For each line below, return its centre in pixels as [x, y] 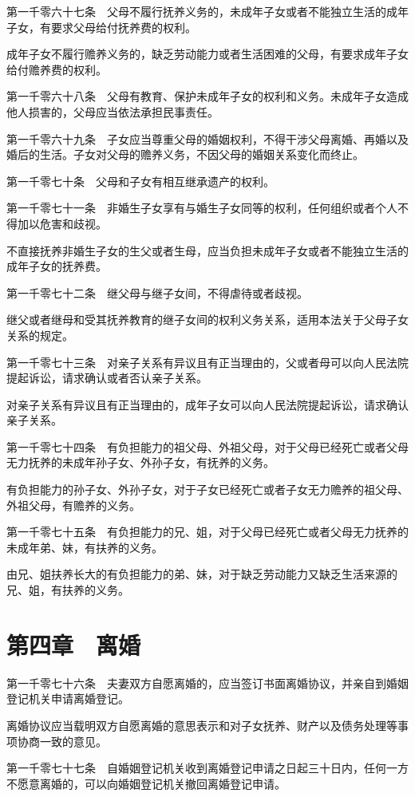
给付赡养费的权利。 [57, 69]
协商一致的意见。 [62, 741]
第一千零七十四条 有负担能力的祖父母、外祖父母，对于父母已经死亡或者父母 [207, 446]
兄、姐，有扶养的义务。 [68, 590]
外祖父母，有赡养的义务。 [73, 505]
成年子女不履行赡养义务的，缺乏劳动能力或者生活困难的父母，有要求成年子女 [207, 54]
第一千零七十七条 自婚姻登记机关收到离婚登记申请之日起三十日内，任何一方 [207, 768]
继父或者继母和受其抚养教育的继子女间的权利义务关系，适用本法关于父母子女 [207, 320]
